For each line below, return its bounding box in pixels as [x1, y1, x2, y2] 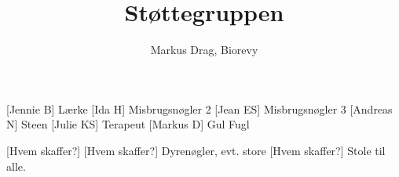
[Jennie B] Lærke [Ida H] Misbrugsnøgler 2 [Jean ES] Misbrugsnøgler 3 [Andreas [6, 100, 393, 117]
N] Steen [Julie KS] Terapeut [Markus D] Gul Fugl [6, 116, 250, 132]
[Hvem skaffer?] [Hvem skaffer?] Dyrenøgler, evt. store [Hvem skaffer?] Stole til [6, 142, 386, 158]
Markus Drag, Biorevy [150, 42, 258, 58]
